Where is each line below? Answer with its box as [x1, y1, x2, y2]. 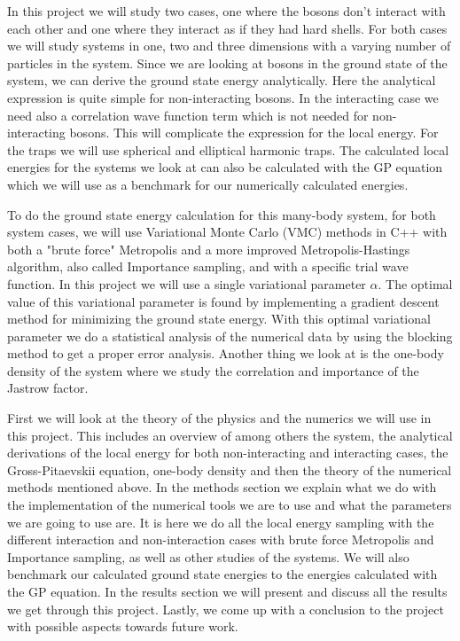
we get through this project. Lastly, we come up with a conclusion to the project [7, 599, 444, 618]
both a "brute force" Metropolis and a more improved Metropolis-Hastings [7, 239, 410, 258]
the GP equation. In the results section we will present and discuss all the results [7, 582, 448, 600]
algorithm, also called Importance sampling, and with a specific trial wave [7, 257, 409, 276]
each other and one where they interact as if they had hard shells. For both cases [7, 19, 448, 37]
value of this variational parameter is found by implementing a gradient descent [7, 292, 440, 310]
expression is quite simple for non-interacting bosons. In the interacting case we [7, 88, 439, 106]
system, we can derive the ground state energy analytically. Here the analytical [7, 71, 436, 90]
